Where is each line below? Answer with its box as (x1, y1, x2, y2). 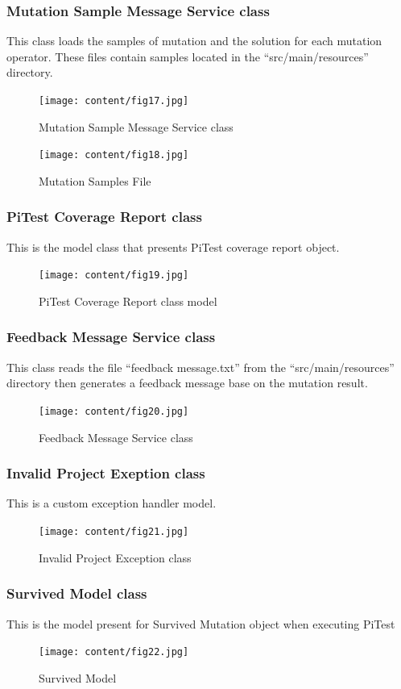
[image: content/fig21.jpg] (39, 526, 189, 538)
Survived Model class (6, 583, 147, 603)
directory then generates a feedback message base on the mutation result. (6, 374, 368, 391)
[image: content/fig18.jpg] (39, 149, 189, 161)
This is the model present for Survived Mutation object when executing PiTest (6, 615, 395, 632)
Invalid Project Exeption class (6, 463, 205, 483)
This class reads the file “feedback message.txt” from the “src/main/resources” (6, 358, 395, 375)
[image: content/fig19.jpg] (39, 269, 189, 282)
